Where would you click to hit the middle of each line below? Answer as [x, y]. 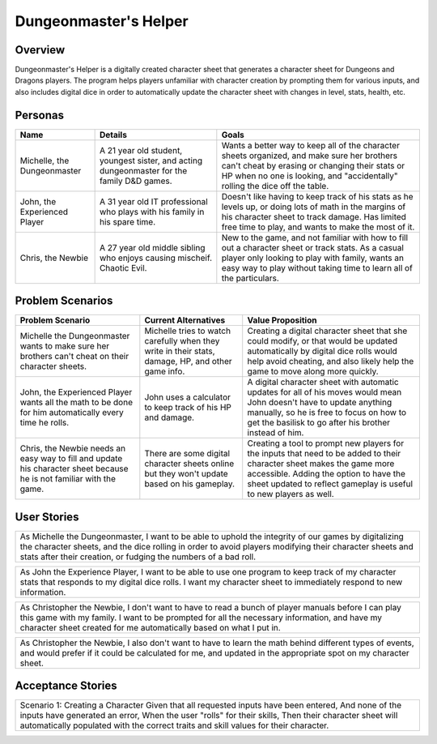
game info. [165, 371]
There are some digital [187, 454]
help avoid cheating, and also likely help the [331, 361]
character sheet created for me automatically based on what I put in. [150, 627]
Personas [40, 115]
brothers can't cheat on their [74, 357]
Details [113, 135]
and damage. [169, 417]
